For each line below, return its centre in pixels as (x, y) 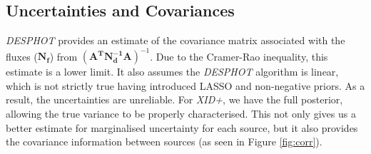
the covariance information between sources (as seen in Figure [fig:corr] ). (164, 142)
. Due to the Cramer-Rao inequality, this (239, 56)
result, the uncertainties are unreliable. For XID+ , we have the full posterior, (174, 99)
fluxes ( (22, 56)
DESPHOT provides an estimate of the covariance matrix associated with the (176, 40)
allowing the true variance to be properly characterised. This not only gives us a (181, 114)
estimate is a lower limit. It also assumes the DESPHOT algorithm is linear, (172, 72)
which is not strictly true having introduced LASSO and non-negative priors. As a (185, 85)
